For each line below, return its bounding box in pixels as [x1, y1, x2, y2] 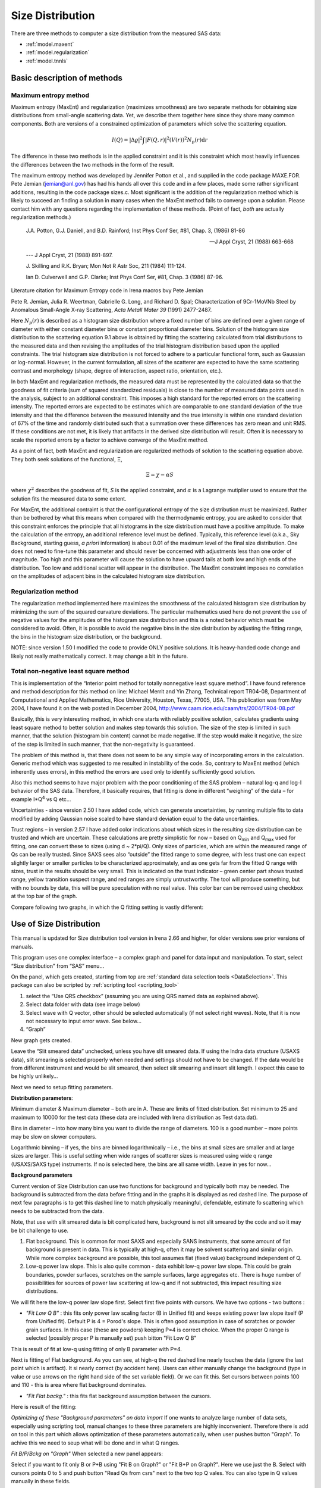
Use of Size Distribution [11, 919, 100, 929]
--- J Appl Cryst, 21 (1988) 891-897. [26, 252, 113, 259]
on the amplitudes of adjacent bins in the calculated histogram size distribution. [11, 573, 206, 580]
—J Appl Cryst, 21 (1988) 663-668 [209, 238, 294, 245]
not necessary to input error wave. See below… [26, 1017, 142, 1024]
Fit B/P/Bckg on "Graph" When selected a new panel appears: [11, 1450, 163, 1457]
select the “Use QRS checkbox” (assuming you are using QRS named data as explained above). [26, 992, 260, 999]
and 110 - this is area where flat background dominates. [11, 1381, 147, 1389]
